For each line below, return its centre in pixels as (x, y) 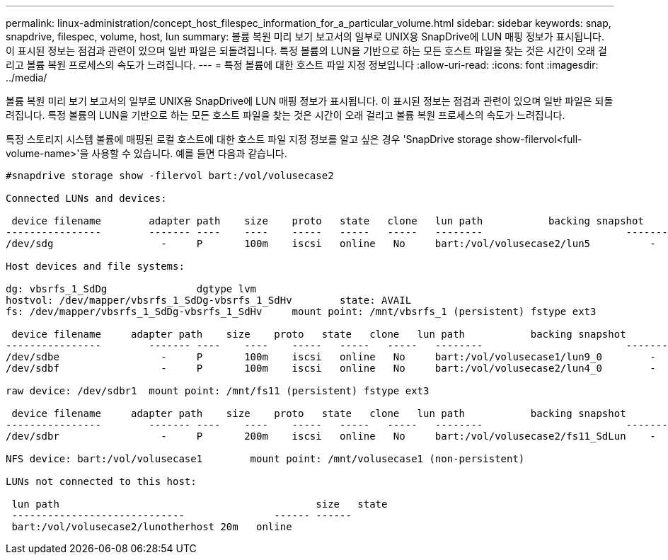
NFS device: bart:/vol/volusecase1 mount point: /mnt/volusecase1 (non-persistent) (265, 459)
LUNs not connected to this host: (101, 481)
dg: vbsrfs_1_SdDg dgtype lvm (131, 289)
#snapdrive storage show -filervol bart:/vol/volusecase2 (170, 176)
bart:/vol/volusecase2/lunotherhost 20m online (152, 527)
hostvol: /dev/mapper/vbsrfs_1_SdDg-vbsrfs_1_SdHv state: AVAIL (209, 300)
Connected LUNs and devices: (86, 198)
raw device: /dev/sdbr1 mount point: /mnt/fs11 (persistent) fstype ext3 (218, 391)
